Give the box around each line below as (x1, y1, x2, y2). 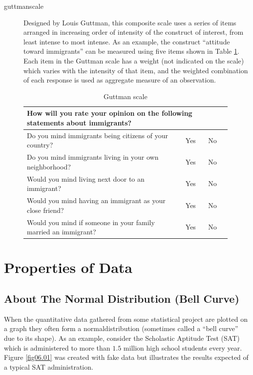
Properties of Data (4, 257, 133, 277)
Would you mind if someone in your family (27, 217, 155, 227)
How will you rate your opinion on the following (27, 108, 192, 118)
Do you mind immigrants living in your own (27, 152, 159, 162)
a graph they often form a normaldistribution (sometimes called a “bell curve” (4, 323, 238, 333)
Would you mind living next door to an (27, 173, 145, 184)
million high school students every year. (123, 342, 242, 353)
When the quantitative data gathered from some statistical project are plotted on (4, 313, 248, 324)
